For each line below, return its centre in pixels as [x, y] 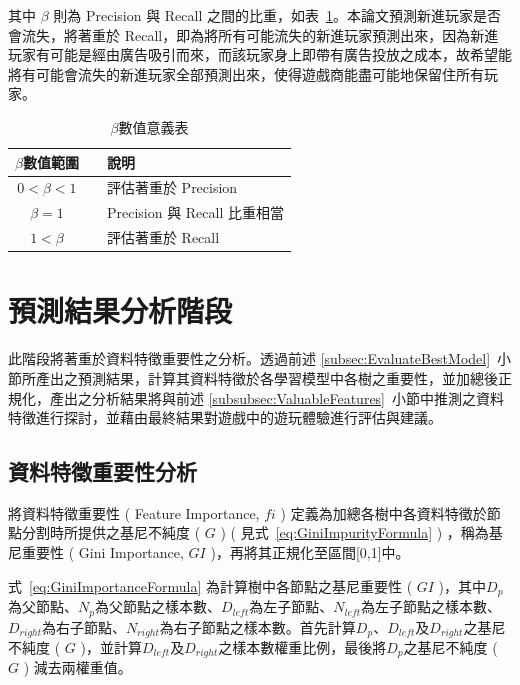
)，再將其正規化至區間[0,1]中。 [310, 552]
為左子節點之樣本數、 [431, 606]
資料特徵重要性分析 [102, 471]
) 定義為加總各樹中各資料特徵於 [383, 512]
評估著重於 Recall [163, 237]
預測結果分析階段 [120, 310]
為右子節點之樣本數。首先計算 [257, 626]
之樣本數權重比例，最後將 [302, 647]
